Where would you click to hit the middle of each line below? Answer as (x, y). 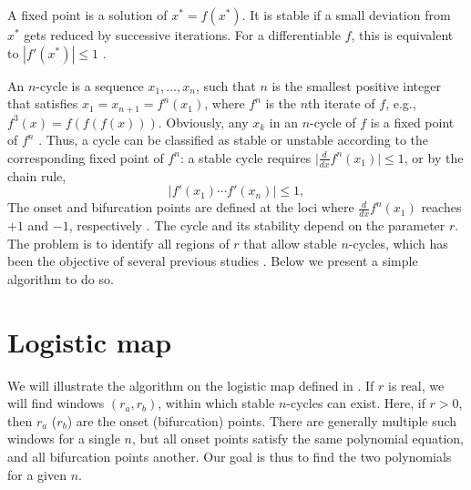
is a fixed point (412, 122)
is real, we (416, 385)
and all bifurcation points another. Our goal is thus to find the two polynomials (230, 456)
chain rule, (37, 175)
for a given (37, 474)
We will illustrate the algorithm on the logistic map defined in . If (191, 385)
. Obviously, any (203, 122)
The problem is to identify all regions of (118, 243)
